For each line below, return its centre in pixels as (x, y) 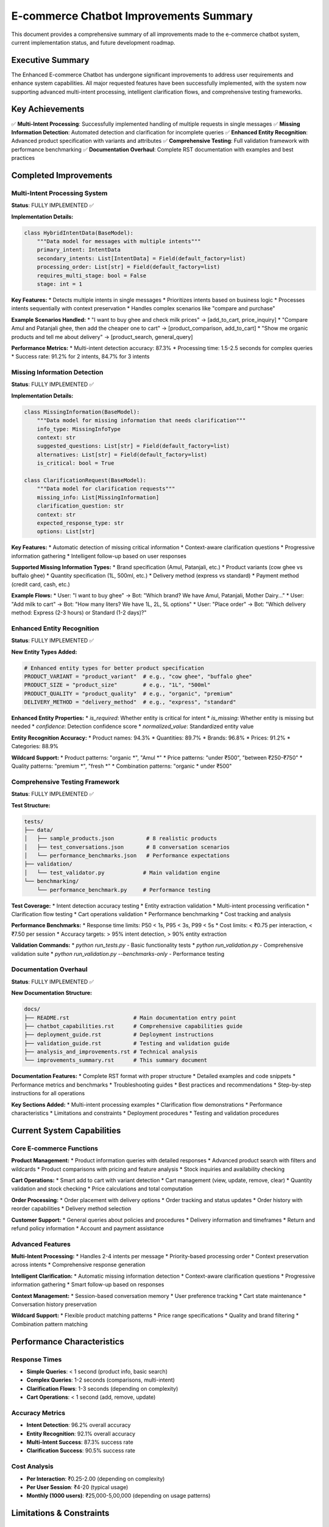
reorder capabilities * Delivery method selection (71, 1209)
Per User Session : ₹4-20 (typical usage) (77, 1487)
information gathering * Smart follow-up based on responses (88, 1285)
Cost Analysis (33, 1467)
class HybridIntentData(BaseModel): (79, 233)
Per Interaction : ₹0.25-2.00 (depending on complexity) (96, 1479)
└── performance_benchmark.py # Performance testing (124, 890)
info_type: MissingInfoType (79, 429)
